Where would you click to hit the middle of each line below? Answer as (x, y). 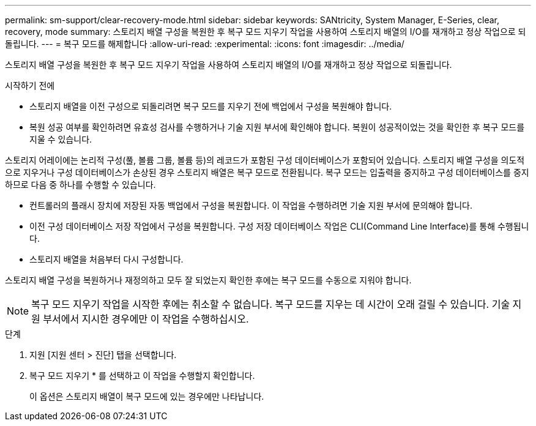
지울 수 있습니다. (61, 139)
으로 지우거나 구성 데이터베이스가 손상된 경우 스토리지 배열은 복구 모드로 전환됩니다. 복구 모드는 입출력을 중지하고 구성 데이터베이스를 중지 (267, 172)
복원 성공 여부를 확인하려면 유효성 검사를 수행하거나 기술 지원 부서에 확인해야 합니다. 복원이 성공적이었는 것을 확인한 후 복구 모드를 (277, 127)
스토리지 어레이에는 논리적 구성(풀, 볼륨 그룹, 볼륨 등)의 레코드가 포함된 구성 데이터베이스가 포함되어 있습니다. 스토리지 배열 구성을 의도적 (265, 160)
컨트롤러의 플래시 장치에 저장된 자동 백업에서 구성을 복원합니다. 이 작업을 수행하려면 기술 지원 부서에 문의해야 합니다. (251, 205)
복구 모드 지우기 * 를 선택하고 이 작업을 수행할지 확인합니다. (142, 376)
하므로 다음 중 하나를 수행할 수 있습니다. (80, 185)
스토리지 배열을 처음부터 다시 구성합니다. (106, 259)
